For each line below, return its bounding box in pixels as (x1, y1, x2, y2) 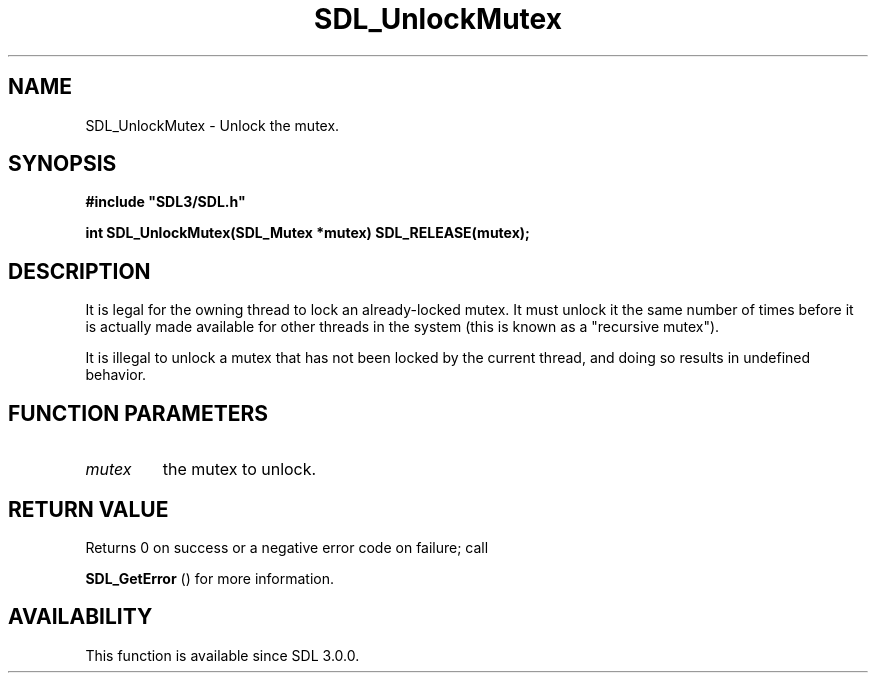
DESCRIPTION (8, 258, 151, 284)
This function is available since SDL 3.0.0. (85, 646, 360, 664)
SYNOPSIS (8, 151, 117, 177)
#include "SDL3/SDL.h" (85, 193, 246, 211)
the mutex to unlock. (162, 459, 317, 480)
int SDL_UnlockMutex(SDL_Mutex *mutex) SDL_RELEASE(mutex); (85, 224, 530, 242)
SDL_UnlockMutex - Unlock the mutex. (85, 116, 340, 134)
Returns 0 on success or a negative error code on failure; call (85, 538, 489, 556)
